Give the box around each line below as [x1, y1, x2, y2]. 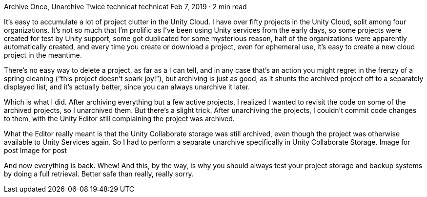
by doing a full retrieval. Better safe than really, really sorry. [4, 170, 194, 178]
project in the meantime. [4, 51, 82, 59]
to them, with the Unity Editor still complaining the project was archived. [4, 114, 235, 123]
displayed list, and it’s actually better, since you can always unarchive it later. [4, 83, 250, 91]
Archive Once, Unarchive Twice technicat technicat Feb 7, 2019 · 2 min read [4, 2, 247, 11]
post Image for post [4, 146, 67, 154]
